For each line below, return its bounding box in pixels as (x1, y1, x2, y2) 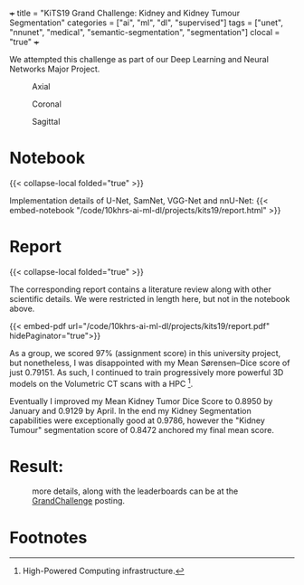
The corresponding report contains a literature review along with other (9, 284, 271, 295)
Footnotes (9, 527, 88, 548)
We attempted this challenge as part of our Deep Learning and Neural (9, 54, 270, 64)
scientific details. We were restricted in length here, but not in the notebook (9, 293, 290, 304)
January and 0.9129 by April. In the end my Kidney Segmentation (9, 405, 252, 416)
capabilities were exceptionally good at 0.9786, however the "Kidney (9, 415, 265, 426)
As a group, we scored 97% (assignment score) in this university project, (9, 347, 281, 358)
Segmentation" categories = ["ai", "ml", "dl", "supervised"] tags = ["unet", (9, 17, 283, 28)
